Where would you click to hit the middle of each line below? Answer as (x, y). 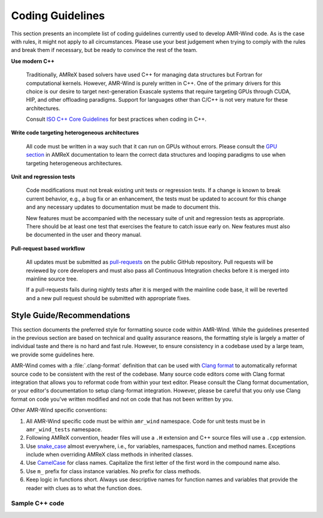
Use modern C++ (33, 61)
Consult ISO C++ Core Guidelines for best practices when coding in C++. (116, 119)
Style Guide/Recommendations (71, 315)
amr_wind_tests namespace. (64, 429)
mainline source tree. (52, 279)
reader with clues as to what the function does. (84, 488)
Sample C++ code (38, 504)
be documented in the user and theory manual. (84, 235)
